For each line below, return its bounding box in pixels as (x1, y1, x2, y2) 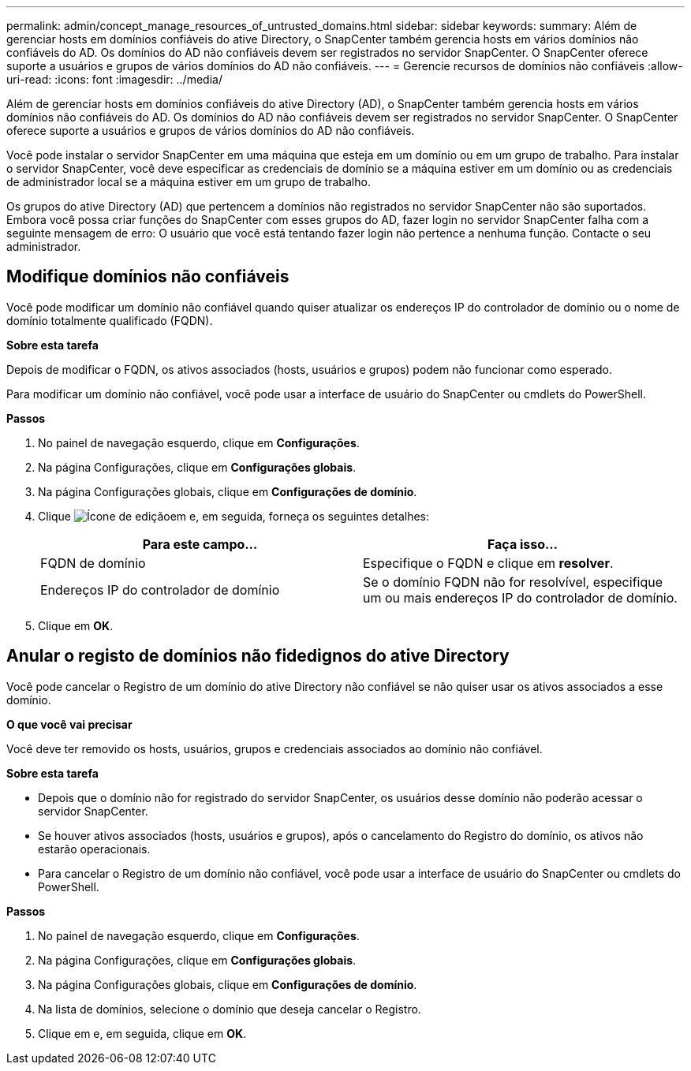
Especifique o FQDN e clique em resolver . (363, 554, 614, 571)
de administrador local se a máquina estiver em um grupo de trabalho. (6, 175, 371, 188)
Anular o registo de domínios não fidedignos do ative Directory (6, 646, 510, 666)
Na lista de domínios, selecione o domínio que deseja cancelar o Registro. (38, 1002, 421, 1016)
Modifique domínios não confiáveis (6, 267, 289, 287)
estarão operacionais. (38, 841, 151, 856)
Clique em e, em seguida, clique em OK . (38, 1026, 247, 1040)
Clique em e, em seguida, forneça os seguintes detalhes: (38, 509, 430, 523)
